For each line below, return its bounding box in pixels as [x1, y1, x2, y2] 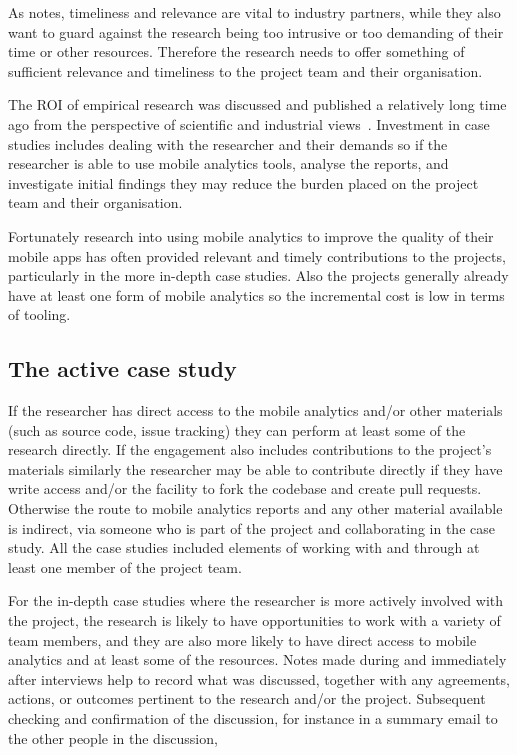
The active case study [8, 353, 237, 384]
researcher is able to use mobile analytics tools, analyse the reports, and [8, 153, 449, 174]
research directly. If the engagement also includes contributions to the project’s [8, 439, 492, 460]
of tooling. [8, 304, 71, 325]
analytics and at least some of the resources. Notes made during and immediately [8, 649, 507, 670]
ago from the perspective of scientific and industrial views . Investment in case [8, 113, 490, 134]
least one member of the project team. [8, 556, 242, 577]
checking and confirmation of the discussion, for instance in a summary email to [8, 708, 498, 729]
